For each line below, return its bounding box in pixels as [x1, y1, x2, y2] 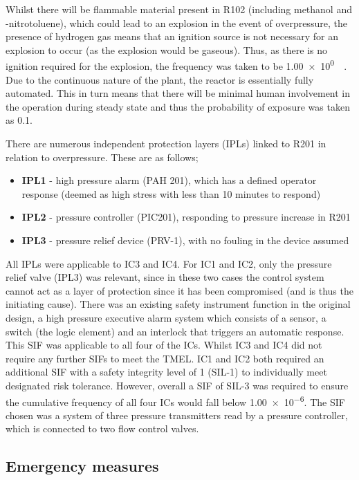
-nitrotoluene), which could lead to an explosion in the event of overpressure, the [6, 15, 347, 30]
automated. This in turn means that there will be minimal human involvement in [6, 86, 351, 100]
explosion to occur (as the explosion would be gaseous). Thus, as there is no [6, 42, 327, 57]
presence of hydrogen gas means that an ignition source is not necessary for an [6, 29, 338, 44]
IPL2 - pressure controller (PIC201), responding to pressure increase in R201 [21, 210, 351, 224]
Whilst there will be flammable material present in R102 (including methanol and [6, 2, 352, 16]
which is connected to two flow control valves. [6, 421, 199, 436]
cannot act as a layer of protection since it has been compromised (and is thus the [6, 283, 353, 297]
